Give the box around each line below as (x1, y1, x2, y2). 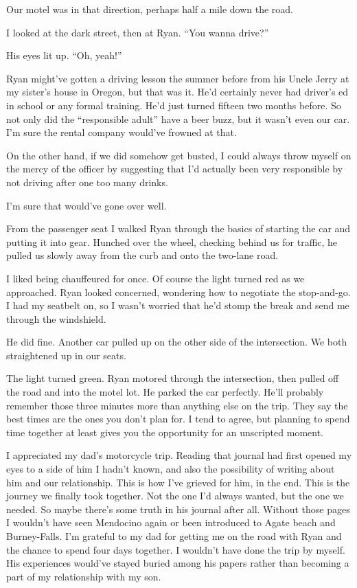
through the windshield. (6, 311, 106, 326)
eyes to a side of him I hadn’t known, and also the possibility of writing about (6, 462, 335, 476)
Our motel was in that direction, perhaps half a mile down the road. (6, 2, 293, 16)
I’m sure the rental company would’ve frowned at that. (6, 125, 237, 139)
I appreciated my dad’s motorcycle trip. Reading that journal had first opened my (6, 448, 352, 462)
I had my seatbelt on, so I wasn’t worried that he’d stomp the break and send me (6, 298, 349, 313)
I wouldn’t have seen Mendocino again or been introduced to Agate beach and (6, 515, 336, 530)
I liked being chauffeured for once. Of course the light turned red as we (6, 271, 305, 285)
